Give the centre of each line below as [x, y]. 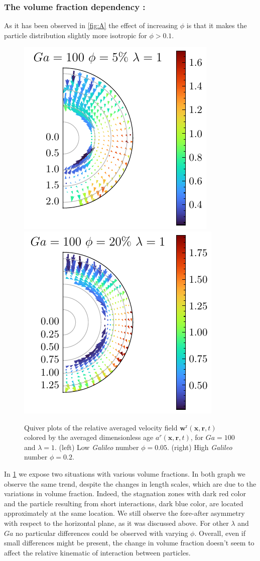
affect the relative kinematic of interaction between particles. [97, 552]
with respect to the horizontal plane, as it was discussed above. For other [116, 523]
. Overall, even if [220, 533]
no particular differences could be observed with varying [102, 533]
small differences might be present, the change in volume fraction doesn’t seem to [129, 543]
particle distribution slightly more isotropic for [76, 35]
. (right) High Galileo [200, 447]
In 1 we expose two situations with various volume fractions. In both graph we [125, 473]
